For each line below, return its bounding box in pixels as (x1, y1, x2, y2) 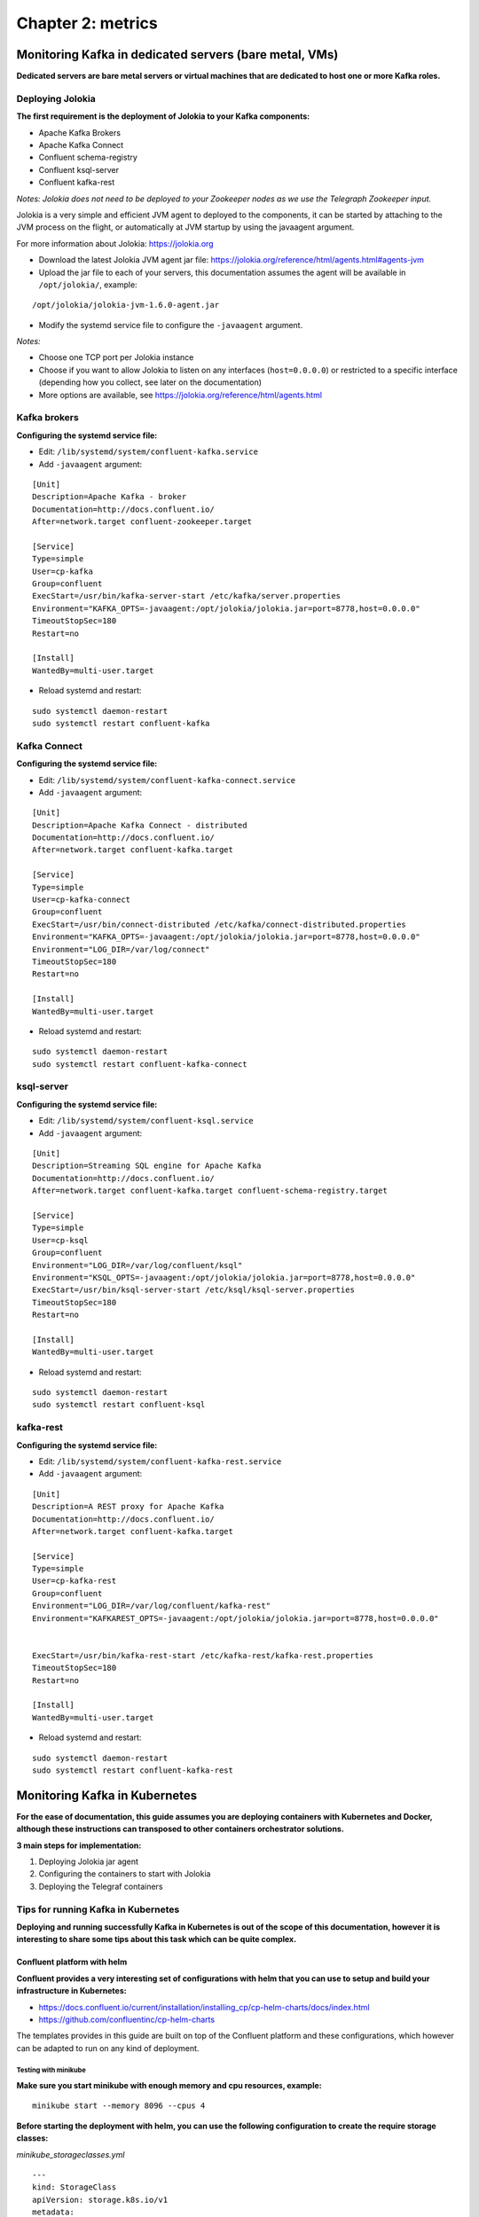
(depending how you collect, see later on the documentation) (38, 377, 262, 388)
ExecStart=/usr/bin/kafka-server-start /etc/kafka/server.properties (32, 591, 342, 601)
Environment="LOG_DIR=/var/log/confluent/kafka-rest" (32, 1601, 271, 1611)
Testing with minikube (16, 2066, 86, 2075)
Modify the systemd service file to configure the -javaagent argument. (38, 319, 303, 330)
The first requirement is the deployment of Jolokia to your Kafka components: (16, 111, 310, 121)
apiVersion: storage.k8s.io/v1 (32, 2195, 169, 2205)
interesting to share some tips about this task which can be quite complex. (16, 1934, 297, 1945)
